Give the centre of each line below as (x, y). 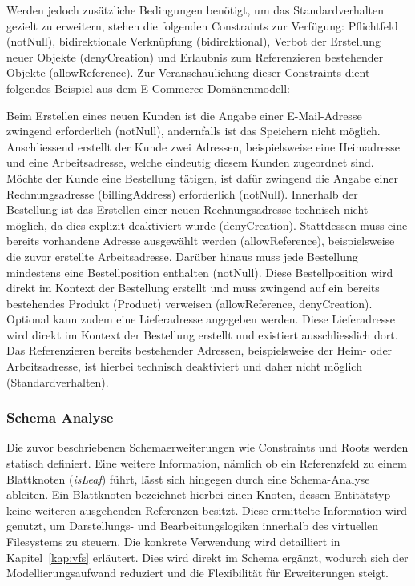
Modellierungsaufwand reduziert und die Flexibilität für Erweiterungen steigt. (197, 573)
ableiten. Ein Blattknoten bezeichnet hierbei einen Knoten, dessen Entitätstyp (199, 494)
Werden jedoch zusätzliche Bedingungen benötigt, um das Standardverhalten (195, 10)
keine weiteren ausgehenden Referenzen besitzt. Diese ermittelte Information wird (207, 510)
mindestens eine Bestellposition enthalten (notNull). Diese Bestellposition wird (200, 272)
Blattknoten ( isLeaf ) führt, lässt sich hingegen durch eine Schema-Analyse (188, 478)
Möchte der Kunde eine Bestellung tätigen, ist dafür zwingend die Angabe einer (202, 177)
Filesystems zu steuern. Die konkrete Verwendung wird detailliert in (173, 542)
